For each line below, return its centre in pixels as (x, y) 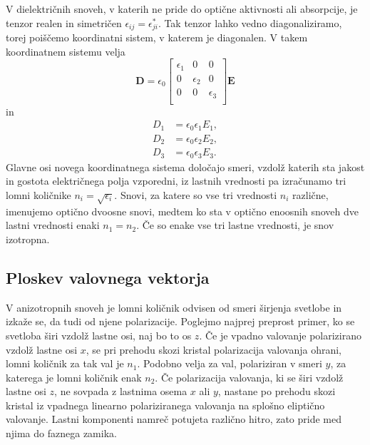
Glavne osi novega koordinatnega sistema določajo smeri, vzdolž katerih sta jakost (185, 167)
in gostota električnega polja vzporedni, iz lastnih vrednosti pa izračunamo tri (176, 181)
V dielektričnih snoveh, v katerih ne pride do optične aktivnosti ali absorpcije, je (182, 9)
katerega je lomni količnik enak (74, 377)
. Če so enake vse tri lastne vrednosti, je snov (235, 225)
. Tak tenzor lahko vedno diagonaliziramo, (250, 22)
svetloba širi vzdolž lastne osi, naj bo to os (99, 335)
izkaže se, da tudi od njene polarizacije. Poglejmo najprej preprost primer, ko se (180, 321)
